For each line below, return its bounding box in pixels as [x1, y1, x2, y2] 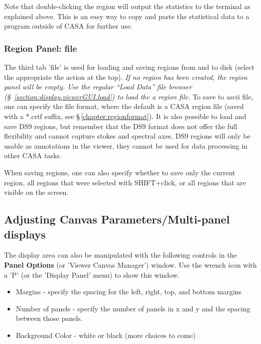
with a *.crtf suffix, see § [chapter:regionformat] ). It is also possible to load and [4, 110, 246, 121]
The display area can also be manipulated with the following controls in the [4, 250, 237, 260]
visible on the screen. [4, 187, 69, 197]
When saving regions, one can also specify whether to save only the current [4, 167, 235, 177]
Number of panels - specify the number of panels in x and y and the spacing [16, 303, 250, 313]
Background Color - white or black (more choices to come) [16, 329, 196, 340]
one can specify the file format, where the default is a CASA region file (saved [4, 101, 244, 111]
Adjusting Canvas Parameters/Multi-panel [4, 211, 230, 227]
